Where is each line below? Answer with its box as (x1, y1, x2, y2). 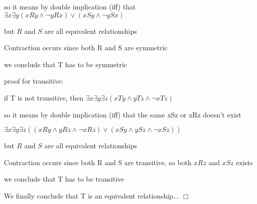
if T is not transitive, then (4, 92, 84, 102)
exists (236, 157, 253, 167)
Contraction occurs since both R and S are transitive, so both (4, 157, 192, 167)
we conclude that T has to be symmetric (4, 59, 127, 69)
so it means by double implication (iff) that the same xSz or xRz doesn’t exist (4, 109, 242, 119)
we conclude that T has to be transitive (4, 174, 125, 184)
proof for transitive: (4, 76, 64, 86)
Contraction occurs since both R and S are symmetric (4, 42, 168, 53)
